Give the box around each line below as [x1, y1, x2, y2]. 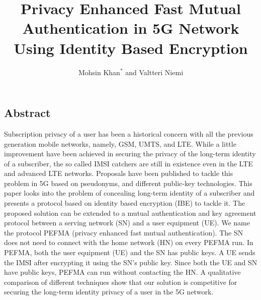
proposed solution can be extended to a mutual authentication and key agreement [4, 207, 256, 218]
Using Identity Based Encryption [14, 37, 248, 58]
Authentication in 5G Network [22, 18, 239, 38]
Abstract [4, 105, 51, 121]
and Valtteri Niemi [125, 67, 184, 77]
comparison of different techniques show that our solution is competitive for [4, 276, 237, 287]
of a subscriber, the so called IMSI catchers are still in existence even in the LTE [4, 158, 253, 168]
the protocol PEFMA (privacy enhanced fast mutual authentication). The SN [4, 227, 243, 237]
